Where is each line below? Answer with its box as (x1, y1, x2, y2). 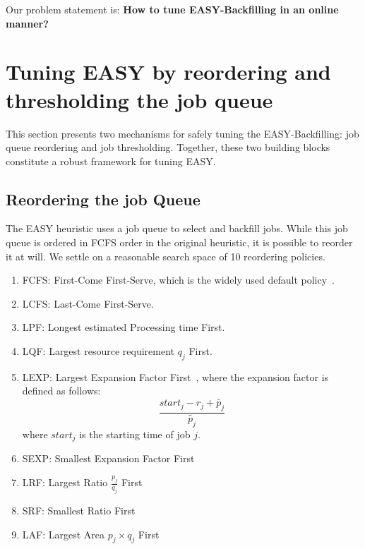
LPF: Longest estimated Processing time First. (22, 320, 225, 334)
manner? (6, 16, 49, 30)
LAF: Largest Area (22, 526, 105, 541)
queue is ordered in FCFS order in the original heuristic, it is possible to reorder (6, 235, 353, 250)
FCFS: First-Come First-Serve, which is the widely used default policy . (22, 272, 335, 287)
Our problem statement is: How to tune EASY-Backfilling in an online (6, 2, 339, 16)
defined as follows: (22, 383, 101, 398)
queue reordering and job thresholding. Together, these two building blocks (6, 140, 330, 155)
